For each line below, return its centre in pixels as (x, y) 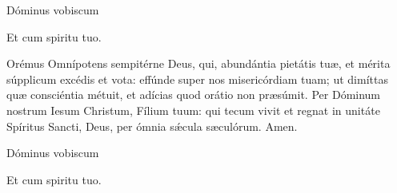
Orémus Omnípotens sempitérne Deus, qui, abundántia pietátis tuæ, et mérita (198, 63)
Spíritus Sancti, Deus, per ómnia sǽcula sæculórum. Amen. (152, 126)
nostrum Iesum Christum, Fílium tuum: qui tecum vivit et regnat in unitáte (193, 110)
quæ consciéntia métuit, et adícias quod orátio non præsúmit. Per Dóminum (194, 95)
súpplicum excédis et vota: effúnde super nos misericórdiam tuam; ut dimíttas (197, 79)
